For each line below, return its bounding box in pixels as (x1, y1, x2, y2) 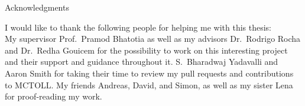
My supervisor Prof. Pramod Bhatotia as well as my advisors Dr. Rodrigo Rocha (5, 32, 301, 45)
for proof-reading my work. (5, 90, 102, 102)
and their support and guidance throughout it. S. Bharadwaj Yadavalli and (5, 55, 278, 68)
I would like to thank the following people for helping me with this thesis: (5, 21, 272, 33)
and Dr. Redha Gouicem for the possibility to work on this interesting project (5, 44, 288, 56)
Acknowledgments (5, 1, 69, 13)
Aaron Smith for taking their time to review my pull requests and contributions (5, 67, 294, 79)
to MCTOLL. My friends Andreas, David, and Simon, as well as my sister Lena (5, 78, 293, 91)
